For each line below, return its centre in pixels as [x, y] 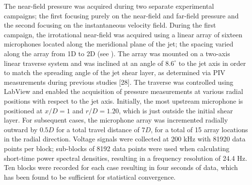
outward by [21, 129]
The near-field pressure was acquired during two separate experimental [109, 6]
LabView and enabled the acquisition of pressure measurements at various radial [124, 91]
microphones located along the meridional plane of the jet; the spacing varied [119, 44]
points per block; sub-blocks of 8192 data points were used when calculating [117, 148]
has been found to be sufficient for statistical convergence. [90, 177]
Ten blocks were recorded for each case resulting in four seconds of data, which [121, 167]
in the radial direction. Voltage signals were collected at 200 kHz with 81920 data [125, 139]
